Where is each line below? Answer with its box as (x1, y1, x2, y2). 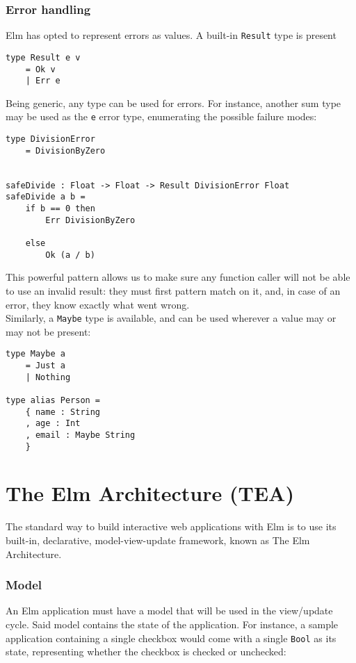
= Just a (25, 361, 65, 370)
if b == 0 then (25, 204, 95, 214)
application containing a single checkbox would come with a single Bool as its (6, 630, 337, 645)
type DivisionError (6, 134, 95, 145)
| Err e (25, 76, 60, 86)
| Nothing (25, 372, 71, 382)
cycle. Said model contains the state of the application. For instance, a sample (6, 616, 339, 631)
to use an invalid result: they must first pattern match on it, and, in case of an (6, 283, 341, 297)
